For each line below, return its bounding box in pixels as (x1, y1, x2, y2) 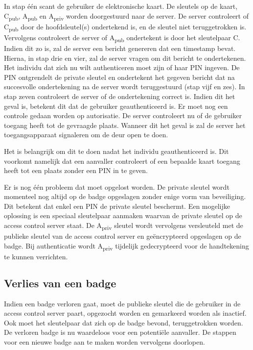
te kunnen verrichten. (4, 251, 68, 261)
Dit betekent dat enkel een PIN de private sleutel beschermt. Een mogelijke (4, 200, 230, 211)
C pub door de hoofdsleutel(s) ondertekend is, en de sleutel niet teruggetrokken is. (4, 21, 247, 33)
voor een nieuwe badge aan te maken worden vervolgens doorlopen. (4, 337, 205, 347)
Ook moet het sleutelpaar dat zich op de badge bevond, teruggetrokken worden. (4, 317, 243, 327)
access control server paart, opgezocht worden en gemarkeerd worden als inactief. (4, 308, 247, 318)
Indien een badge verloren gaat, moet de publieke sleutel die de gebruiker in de (4, 298, 241, 308)
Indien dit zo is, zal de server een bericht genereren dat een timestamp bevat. (4, 43, 236, 53)
